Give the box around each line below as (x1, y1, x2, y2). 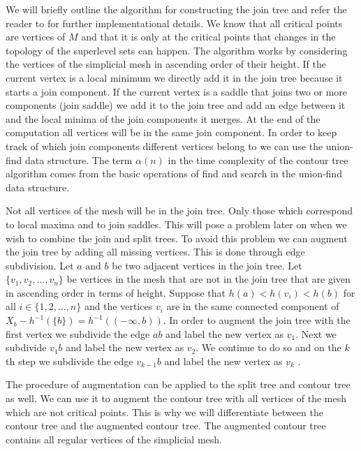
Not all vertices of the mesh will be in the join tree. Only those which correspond (6, 203, 353, 218)
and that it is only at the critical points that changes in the (81, 29, 336, 44)
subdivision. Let (6, 258, 74, 272)
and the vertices (84, 299, 153, 313)
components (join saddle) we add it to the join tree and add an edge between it (6, 98, 346, 112)
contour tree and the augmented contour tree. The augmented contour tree (6, 418, 326, 433)
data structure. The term (25, 152, 133, 167)
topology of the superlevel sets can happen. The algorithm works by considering (6, 43, 348, 57)
